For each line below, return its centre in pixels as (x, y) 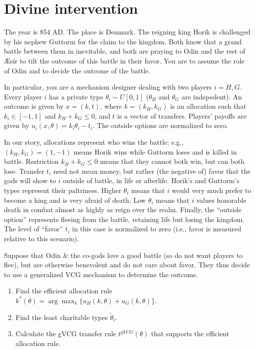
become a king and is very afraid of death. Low (75, 200)
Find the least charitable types (62, 317)
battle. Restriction (31, 161)
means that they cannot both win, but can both (172, 161)
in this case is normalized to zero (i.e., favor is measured (157, 229)
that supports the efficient (190, 334)
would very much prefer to (212, 190)
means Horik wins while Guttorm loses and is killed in (155, 151)
